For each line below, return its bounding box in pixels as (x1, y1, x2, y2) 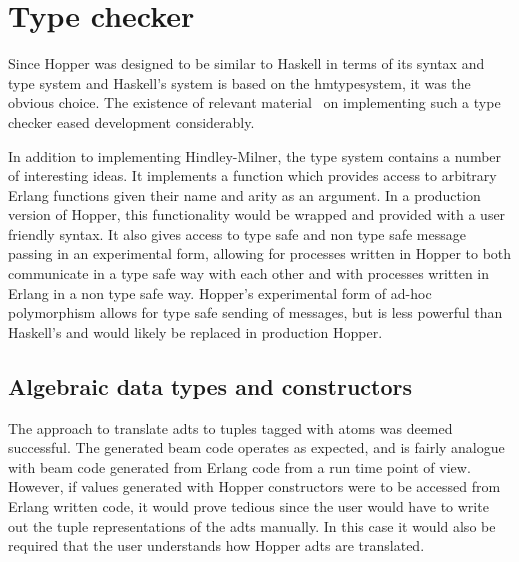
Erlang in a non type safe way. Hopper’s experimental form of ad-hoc (8, 282, 432, 303)
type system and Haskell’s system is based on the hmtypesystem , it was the (8, 72, 471, 93)
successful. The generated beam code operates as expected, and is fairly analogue (8, 437, 505, 458)
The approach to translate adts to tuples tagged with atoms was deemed (8, 417, 453, 438)
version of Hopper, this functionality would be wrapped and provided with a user (8, 204, 506, 225)
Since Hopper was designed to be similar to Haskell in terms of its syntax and (8, 53, 485, 74)
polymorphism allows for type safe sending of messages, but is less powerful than (8, 302, 503, 323)
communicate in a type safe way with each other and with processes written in (8, 263, 490, 284)
